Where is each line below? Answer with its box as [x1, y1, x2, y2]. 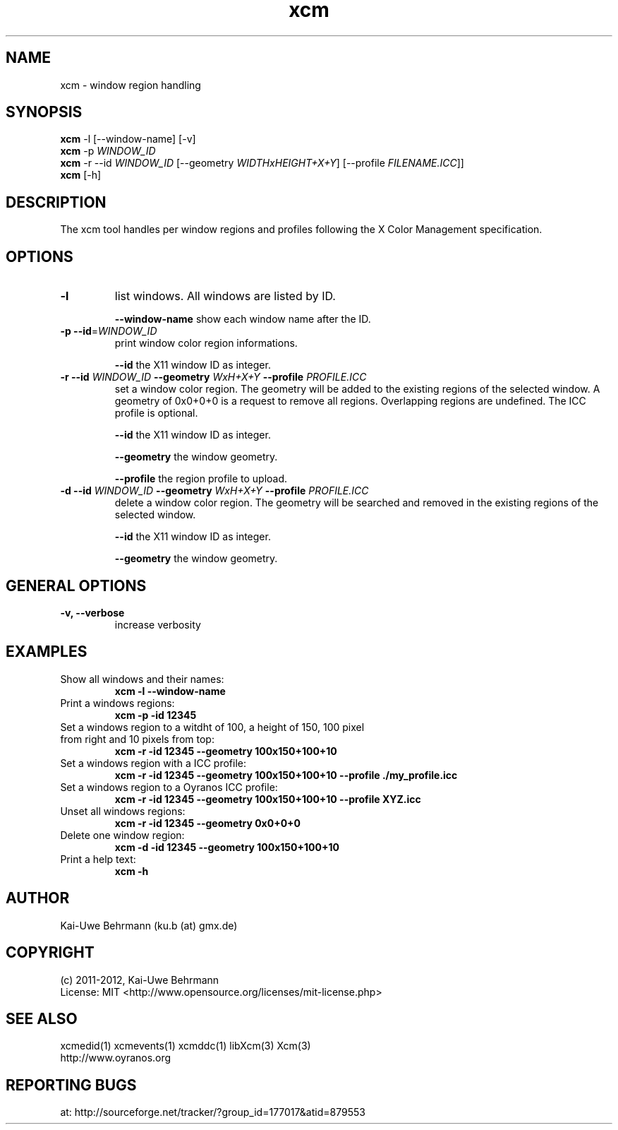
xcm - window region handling [60, 78, 201, 91]
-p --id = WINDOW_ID [60, 325, 157, 338]
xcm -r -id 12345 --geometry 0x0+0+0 [114, 816, 301, 829]
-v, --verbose [60, 606, 125, 619]
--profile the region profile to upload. [114, 472, 288, 485]
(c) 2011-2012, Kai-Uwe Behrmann [60, 973, 219, 986]
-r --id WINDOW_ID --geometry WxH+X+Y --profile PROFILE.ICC [60, 371, 367, 383]
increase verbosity [114, 618, 201, 631]
